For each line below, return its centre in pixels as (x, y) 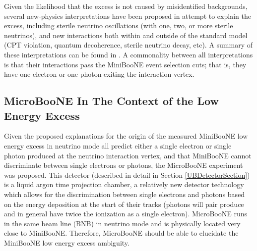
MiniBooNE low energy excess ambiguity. (67, 242)
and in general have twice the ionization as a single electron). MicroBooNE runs (126, 214)
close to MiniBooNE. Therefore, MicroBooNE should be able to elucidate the (121, 233)
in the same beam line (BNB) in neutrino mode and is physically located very (122, 223)
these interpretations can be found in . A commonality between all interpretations (128, 54)
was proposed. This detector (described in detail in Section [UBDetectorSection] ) (127, 175)
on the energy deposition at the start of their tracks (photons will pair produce (124, 204)
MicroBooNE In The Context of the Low (111, 101)
